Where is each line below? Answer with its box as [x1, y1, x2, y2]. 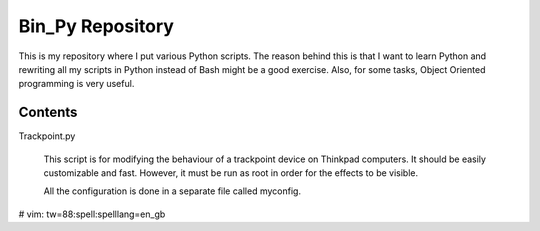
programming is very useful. [18, 78, 135, 90]
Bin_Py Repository [18, 15, 175, 37]
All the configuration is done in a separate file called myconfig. [43, 185, 302, 197]
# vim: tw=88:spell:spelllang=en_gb [18, 208, 166, 220]
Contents [18, 104, 78, 121]
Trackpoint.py [18, 130, 76, 142]
